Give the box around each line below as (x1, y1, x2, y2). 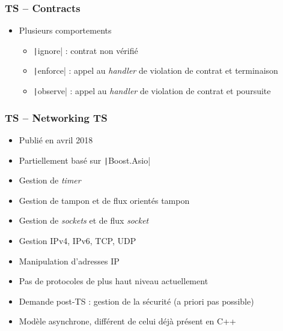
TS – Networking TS (5, 110, 108, 125)
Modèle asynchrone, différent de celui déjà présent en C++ (19, 315, 236, 327)
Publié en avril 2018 (19, 134, 93, 146)
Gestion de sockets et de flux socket (19, 214, 149, 227)
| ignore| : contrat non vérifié (33, 44, 138, 56)
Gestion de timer (19, 174, 81, 186)
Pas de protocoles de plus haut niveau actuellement (19, 275, 208, 287)
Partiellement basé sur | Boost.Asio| (19, 154, 151, 166)
